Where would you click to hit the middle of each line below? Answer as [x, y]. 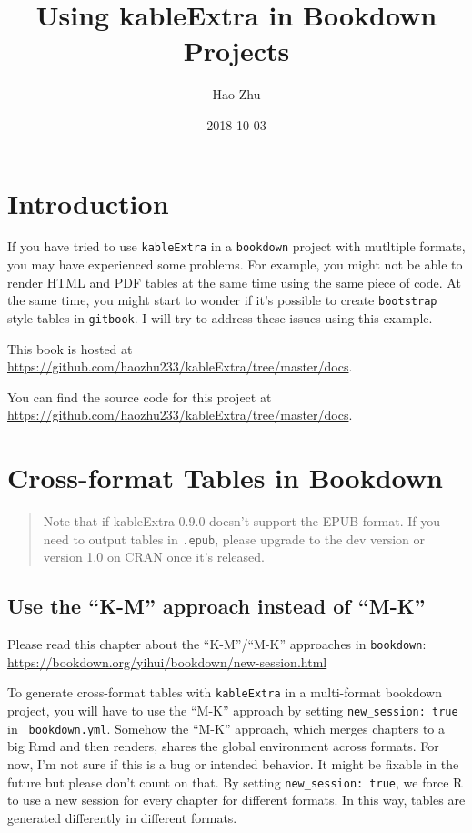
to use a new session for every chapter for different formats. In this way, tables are [236, 800]
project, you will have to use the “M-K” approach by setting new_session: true [233, 711]
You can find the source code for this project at [140, 396]
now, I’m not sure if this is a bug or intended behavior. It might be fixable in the [233, 763]
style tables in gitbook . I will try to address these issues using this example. [220, 317]
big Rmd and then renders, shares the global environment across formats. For [223, 746]
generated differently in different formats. [122, 817]
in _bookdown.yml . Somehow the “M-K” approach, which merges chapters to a [226, 728]
